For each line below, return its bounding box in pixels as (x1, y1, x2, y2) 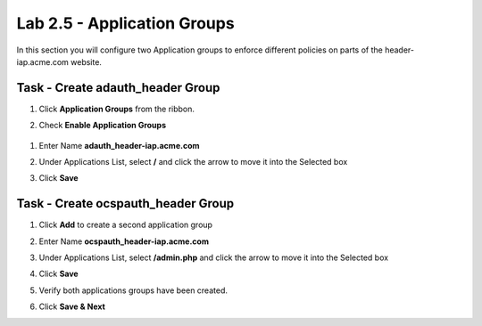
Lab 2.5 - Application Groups (16, 13, 236, 33)
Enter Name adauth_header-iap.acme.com (38, 140, 200, 151)
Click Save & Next (38, 301, 106, 312)
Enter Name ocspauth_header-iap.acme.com (38, 236, 210, 247)
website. (70, 56, 103, 67)
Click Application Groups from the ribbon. (38, 103, 195, 114)
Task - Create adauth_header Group (16, 80, 220, 95)
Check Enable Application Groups (38, 120, 167, 131)
